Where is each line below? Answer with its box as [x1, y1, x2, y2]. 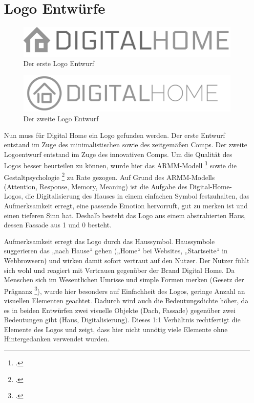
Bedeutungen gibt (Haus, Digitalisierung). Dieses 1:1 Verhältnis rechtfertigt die [4, 314, 241, 325]
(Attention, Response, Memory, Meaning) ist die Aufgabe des [4, 181, 188, 191]
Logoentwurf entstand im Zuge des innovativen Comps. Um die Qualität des [4, 149, 233, 159]
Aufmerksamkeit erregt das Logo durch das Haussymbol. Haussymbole [4, 236, 215, 246]
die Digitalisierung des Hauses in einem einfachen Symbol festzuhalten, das [25, 191, 250, 201]
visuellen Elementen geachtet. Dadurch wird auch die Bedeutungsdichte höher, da [4, 295, 249, 306]
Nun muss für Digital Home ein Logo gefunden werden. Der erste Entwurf [4, 130, 225, 140]
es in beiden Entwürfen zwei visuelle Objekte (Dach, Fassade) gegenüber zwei [4, 305, 235, 315]
